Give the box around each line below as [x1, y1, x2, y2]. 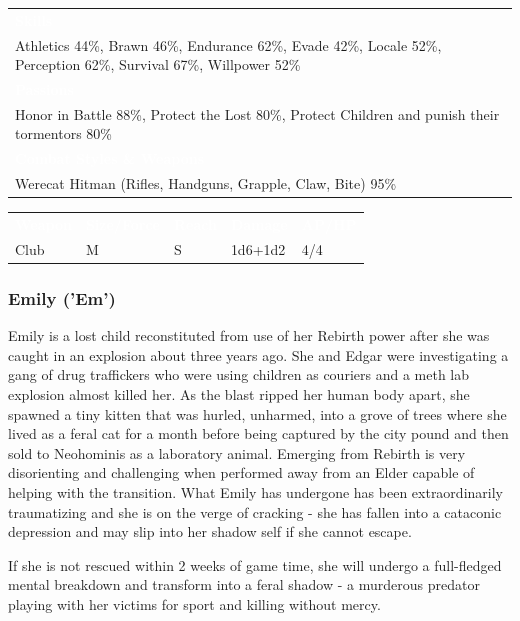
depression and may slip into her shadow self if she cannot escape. [8, 521, 412, 542]
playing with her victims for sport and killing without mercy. [8, 593, 381, 614]
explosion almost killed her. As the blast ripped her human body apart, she [8, 383, 470, 404]
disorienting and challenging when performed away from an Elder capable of [8, 462, 475, 483]
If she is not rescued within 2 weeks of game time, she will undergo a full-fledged [8, 554, 502, 575]
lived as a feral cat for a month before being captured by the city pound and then [8, 423, 509, 444]
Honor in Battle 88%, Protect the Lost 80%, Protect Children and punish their [15, 103, 500, 124]
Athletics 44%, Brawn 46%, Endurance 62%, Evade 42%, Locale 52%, [15, 34, 442, 55]
